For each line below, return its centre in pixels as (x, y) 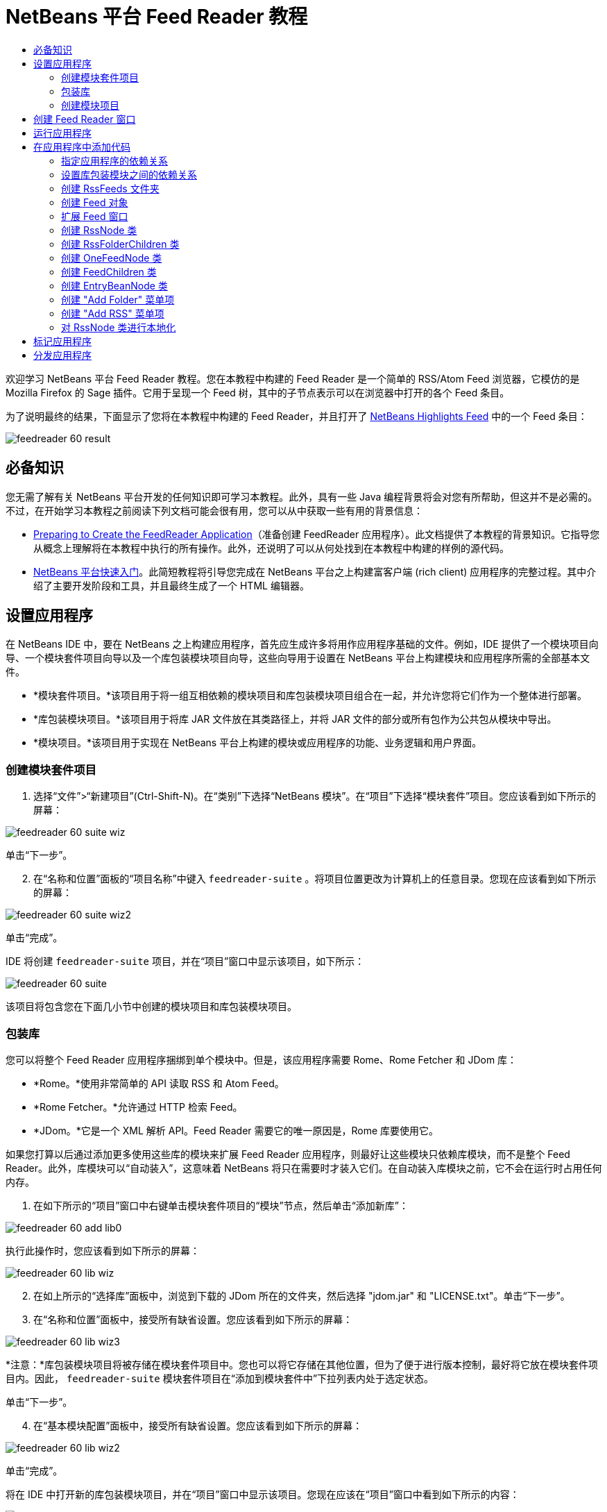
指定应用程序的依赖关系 (114, 160)
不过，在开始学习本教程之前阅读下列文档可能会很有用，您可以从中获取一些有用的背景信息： (214, 510)
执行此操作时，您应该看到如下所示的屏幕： (103, 1250)
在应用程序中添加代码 (82, 146)
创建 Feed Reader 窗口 (85, 119)
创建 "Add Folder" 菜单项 (118, 299)
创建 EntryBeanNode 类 (114, 285)
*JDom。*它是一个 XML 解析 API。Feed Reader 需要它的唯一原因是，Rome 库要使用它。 (236, 1130)
